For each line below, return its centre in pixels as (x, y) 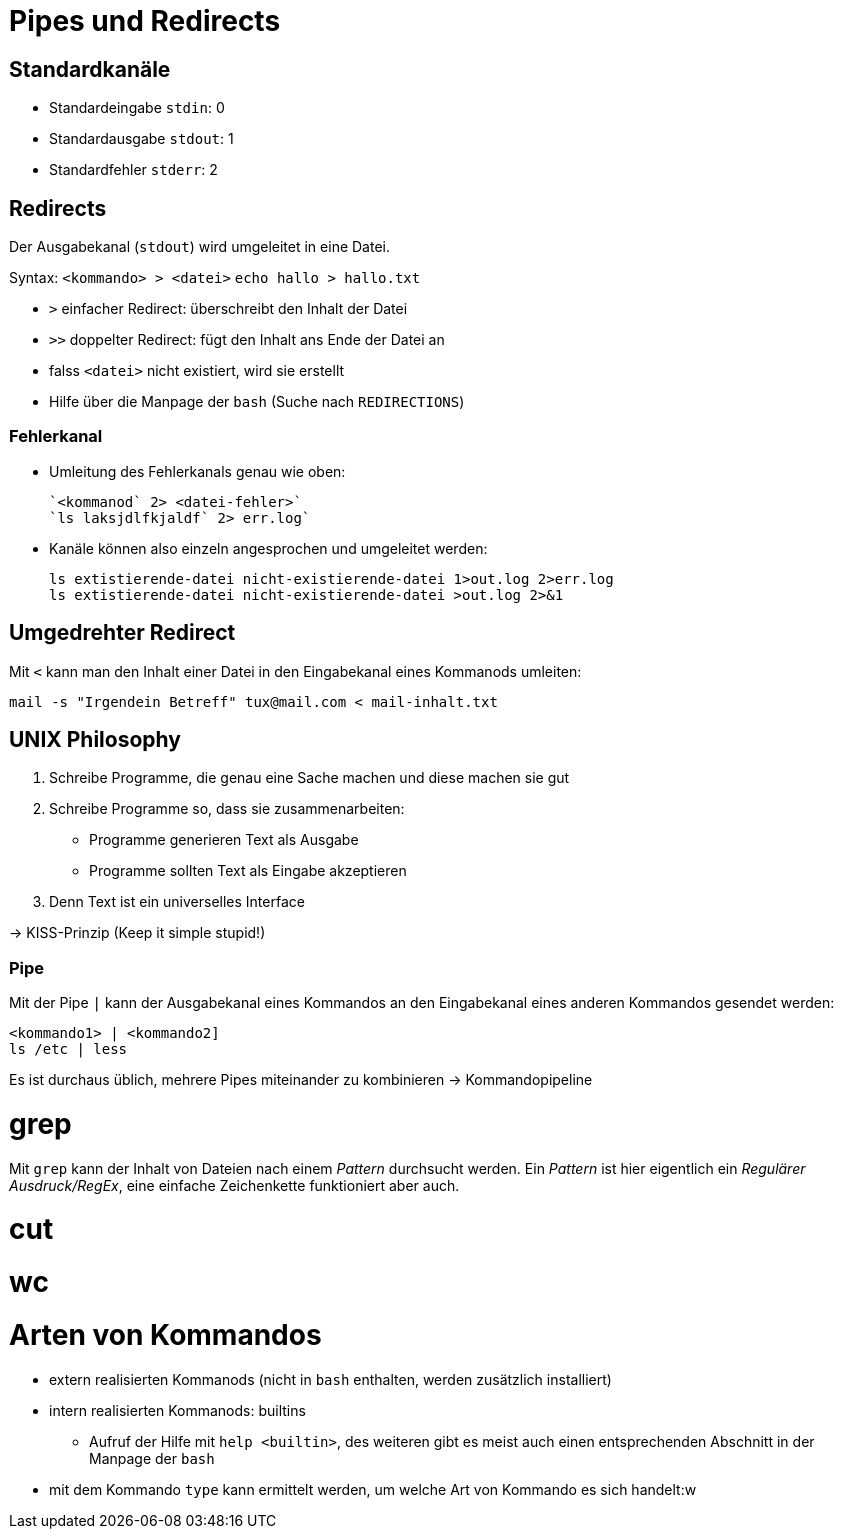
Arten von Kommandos (165, 1334)
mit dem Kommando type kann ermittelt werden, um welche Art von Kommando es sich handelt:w (373, 1489)
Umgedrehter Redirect (122, 633)
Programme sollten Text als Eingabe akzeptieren (248, 871)
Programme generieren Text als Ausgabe (224, 840)
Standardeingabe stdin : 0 (137, 108)
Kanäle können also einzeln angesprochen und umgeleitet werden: (268, 548)
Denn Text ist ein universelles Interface (177, 902)
